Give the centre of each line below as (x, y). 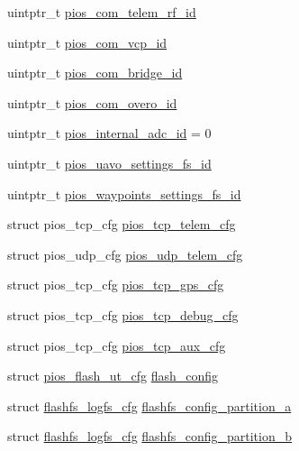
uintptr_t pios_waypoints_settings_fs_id (124, 193)
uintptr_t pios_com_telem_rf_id (102, 12)
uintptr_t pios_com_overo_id (92, 102)
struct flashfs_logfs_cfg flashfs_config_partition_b (149, 436)
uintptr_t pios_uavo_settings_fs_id (109, 163)
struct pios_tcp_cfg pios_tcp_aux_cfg (117, 345)
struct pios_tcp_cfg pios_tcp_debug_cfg (123, 314)
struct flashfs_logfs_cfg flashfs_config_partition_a (149, 405)
